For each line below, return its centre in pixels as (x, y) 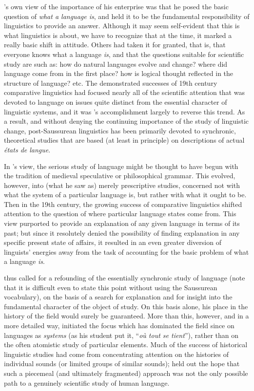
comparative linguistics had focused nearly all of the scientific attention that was (124, 92)
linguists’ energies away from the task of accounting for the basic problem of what (127, 251)
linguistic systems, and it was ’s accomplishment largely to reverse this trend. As (125, 111)
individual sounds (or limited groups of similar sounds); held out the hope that (122, 363)
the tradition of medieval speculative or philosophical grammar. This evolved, (120, 176)
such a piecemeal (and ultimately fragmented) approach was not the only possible (126, 373)
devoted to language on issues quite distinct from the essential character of (116, 102)
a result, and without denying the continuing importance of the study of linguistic (127, 121)
